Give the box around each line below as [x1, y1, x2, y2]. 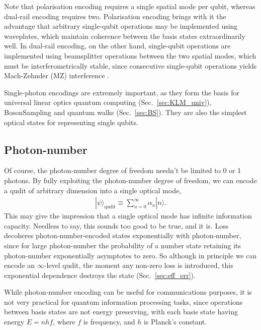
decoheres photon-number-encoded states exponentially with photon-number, [4, 230, 241, 241]
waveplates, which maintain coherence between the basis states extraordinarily [4, 30, 246, 41]
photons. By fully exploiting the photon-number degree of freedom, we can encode [4, 175, 257, 185]
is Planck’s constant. [143, 316, 207, 327]
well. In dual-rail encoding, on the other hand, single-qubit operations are [4, 40, 231, 51]
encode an [4, 260, 35, 270]
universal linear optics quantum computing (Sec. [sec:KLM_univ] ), [4, 97, 212, 107]
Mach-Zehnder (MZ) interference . [4, 70, 109, 81]
